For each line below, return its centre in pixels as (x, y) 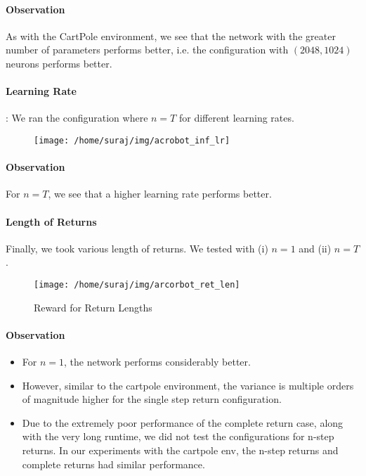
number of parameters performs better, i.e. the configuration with (147, 50)
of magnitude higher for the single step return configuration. (152, 399)
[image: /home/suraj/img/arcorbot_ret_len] (137, 285)
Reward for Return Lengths (93, 307)
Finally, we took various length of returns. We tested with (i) (137, 248)
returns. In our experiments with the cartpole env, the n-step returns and (180, 450)
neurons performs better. (59, 63)
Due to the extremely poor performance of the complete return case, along (183, 422)
